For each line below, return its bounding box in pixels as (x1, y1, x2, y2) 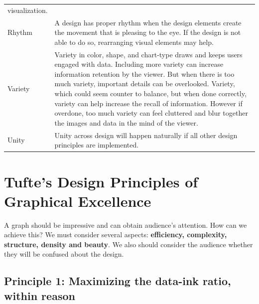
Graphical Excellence (4, 190, 151, 211)
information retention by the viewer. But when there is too (54, 68, 235, 79)
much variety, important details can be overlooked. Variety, (54, 78, 235, 89)
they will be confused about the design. (4, 249, 124, 259)
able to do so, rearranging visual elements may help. (54, 36, 214, 47)
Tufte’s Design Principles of (4, 171, 198, 191)
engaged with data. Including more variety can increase (54, 59, 224, 69)
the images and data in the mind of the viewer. (54, 117, 198, 128)
